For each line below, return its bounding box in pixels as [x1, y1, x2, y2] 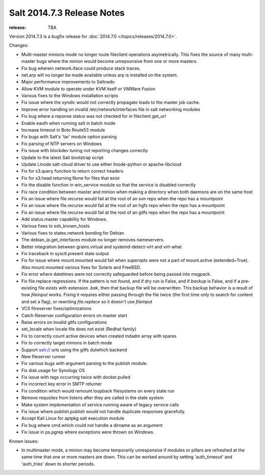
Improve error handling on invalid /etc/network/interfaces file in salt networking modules [21, 106, 201, 112]
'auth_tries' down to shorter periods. [21, 461, 95, 467]
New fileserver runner [21, 353, 66, 359]
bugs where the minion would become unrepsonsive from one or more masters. [36, 58, 198, 64]
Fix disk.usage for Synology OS [21, 367, 85, 373]
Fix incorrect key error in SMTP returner [21, 381, 103, 387]
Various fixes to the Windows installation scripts [21, 93, 119, 99]
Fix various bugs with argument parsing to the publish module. [21, 361, 148, 367]
